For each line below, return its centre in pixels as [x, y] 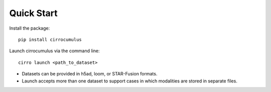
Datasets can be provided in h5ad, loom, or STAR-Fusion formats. [90, 74]
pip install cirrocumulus [50, 39]
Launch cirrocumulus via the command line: [54, 51]
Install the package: [30, 28]
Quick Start [33, 13]
